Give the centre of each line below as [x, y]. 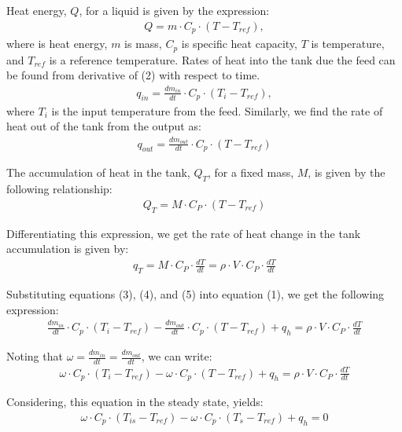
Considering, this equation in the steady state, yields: [135, 402]
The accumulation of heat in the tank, [98, 172]
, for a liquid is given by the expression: [174, 10]
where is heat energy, [57, 44]
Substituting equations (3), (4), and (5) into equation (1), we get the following [195, 294]
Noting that [35, 356]
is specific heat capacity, [239, 44]
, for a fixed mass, [251, 172]
